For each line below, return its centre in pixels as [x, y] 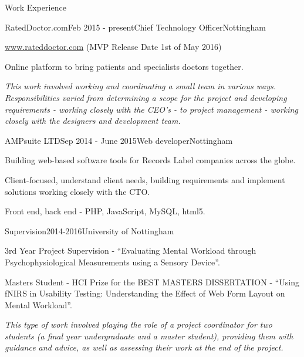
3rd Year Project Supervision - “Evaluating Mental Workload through [131, 250]
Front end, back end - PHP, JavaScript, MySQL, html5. [105, 211]
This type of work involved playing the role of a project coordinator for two [139, 324]
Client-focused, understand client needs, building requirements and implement [145, 179]
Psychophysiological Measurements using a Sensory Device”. [112, 262]
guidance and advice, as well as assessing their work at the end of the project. [144, 347]
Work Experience [36, 7]
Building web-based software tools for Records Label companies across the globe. [150, 160]
